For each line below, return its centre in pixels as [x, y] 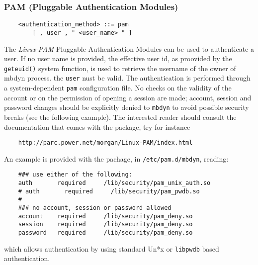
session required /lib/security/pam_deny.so [105, 224]
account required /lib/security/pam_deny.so [105, 216]
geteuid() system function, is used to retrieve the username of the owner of [120, 68]
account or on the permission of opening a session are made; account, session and [128, 97]
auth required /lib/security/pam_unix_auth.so [114, 183]
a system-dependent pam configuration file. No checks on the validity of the [118, 88]
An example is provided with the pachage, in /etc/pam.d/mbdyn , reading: [116, 158]
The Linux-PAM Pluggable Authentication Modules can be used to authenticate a [129, 48]
